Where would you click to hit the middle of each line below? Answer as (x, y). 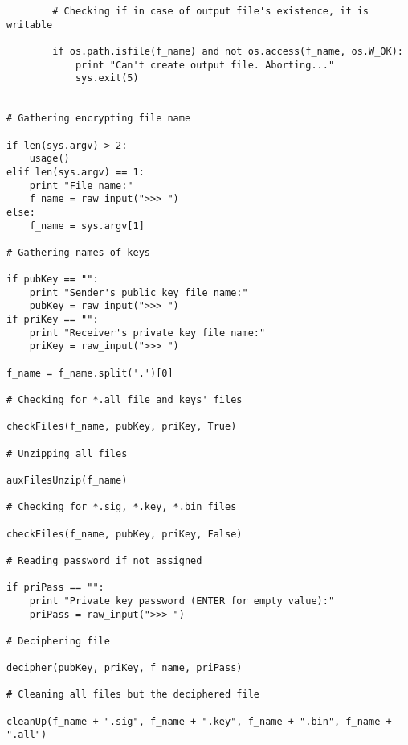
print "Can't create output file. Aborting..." (205, 65)
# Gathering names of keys (78, 252)
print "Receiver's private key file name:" (147, 333)
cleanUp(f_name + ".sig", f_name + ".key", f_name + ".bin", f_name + (199, 721)
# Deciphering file (58, 641)
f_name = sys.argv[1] (87, 226)
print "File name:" (81, 185)
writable (30, 25)
